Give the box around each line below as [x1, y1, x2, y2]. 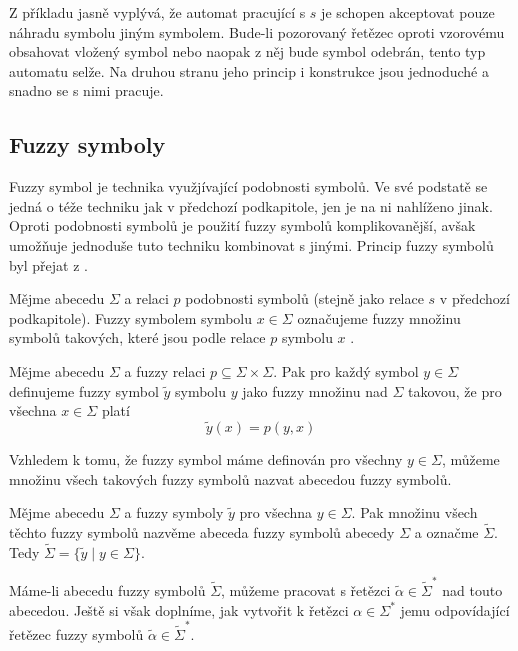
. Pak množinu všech [351, 502, 478, 523]
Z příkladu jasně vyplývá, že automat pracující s [9, 2, 306, 22]
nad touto [442, 580, 503, 601]
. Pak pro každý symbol [273, 360, 419, 381]
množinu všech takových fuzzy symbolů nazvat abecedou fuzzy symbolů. [9, 468, 452, 489]
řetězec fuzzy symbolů [9, 623, 144, 644]
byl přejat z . [9, 254, 89, 275]
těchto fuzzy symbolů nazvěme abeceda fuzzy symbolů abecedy [9, 521, 395, 542]
